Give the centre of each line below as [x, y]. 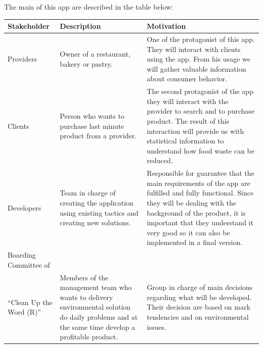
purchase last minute [92, 126]
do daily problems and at [99, 316]
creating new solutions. [95, 222]
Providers [22, 59]
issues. [157, 327]
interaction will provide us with [195, 131]
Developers [25, 207]
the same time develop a [97, 327]
